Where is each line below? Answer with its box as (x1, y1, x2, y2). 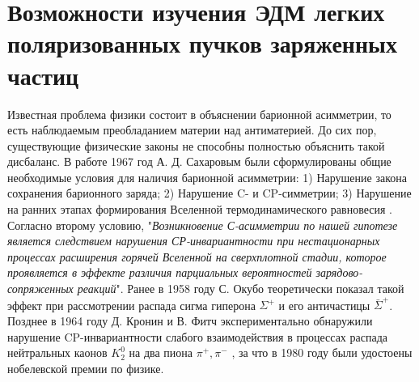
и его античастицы (278, 296, 370, 313)
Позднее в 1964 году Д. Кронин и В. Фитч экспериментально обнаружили (7, 312, 373, 329)
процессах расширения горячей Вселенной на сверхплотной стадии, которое (7, 248, 387, 265)
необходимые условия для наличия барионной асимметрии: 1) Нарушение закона (7, 168, 407, 185)
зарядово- (315, 264, 363, 281)
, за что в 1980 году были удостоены (231, 344, 413, 361)
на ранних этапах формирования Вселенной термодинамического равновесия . (7, 201, 392, 218)
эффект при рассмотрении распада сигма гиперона (7, 296, 256, 313)
